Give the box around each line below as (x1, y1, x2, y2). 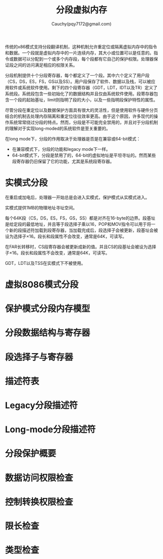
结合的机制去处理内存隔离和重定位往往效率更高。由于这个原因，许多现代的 (5, 113, 154, 119)
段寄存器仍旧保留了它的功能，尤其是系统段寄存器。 (12, 158, 114, 164)
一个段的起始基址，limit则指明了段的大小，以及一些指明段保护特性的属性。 (9, 97, 158, 102)
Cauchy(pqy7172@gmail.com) (51, 20, 112, 27)
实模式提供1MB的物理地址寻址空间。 (5, 204, 78, 210)
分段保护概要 (5, 448, 57, 459)
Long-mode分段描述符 (5, 424, 96, 435)
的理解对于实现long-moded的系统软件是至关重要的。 (5, 125, 111, 131)
